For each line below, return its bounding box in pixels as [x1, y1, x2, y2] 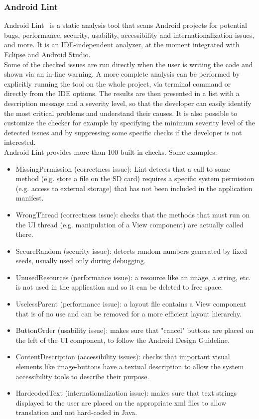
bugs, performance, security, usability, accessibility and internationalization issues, [4, 29, 255, 40]
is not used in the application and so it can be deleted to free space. [15, 282, 223, 292]
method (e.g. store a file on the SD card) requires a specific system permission [15, 173, 255, 184]
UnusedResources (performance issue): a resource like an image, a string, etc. [15, 272, 251, 282]
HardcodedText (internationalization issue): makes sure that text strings [15, 388, 237, 398]
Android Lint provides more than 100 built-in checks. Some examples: [4, 146, 217, 157]
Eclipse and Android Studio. [4, 49, 91, 59]
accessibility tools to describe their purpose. [15, 371, 149, 381]
